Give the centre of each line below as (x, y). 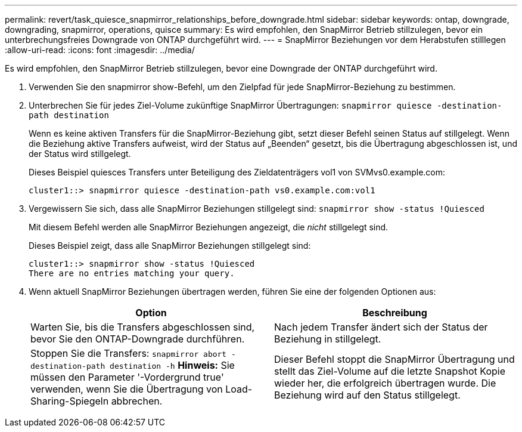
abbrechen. (137, 401)
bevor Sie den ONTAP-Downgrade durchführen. (138, 339)
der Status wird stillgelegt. (80, 154)
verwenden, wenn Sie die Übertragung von (127, 389)
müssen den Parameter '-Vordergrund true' (127, 377)
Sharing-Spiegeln (70, 401)
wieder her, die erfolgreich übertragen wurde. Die (385, 383)
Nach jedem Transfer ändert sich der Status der (381, 327)
